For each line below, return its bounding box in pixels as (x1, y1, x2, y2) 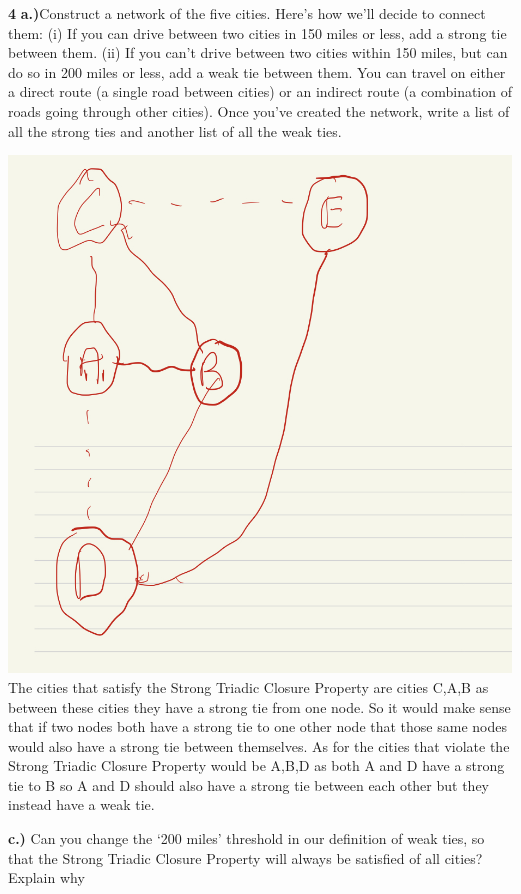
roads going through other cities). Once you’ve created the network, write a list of (8, 100, 510, 121)
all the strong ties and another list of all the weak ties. (8, 120, 342, 141)
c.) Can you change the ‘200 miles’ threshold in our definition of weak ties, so (8, 828, 485, 849)
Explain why (8, 867, 85, 888)
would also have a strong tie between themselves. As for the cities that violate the (8, 735, 510, 756)
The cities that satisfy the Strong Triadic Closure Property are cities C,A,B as (8, 676, 489, 697)
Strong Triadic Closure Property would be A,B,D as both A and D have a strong (8, 755, 505, 776)
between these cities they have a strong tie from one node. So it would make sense (8, 696, 511, 717)
